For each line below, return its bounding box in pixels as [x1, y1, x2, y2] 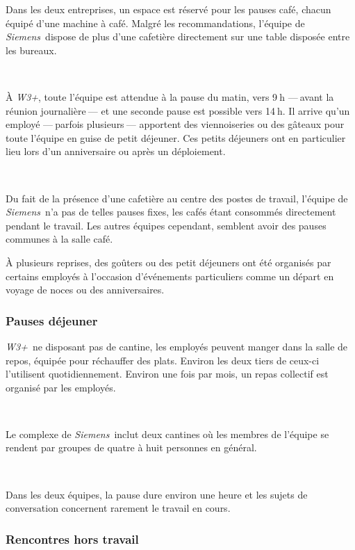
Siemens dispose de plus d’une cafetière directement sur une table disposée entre [6, 29, 350, 44]
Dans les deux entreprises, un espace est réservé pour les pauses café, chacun [6, 2, 331, 16]
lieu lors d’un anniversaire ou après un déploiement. [6, 144, 226, 159]
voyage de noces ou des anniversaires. [6, 282, 165, 297]
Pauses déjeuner [6, 312, 98, 329]
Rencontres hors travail [6, 530, 139, 547]
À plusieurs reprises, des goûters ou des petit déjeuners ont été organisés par [6, 254, 331, 269]
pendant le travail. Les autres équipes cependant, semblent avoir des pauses [6, 218, 327, 232]
